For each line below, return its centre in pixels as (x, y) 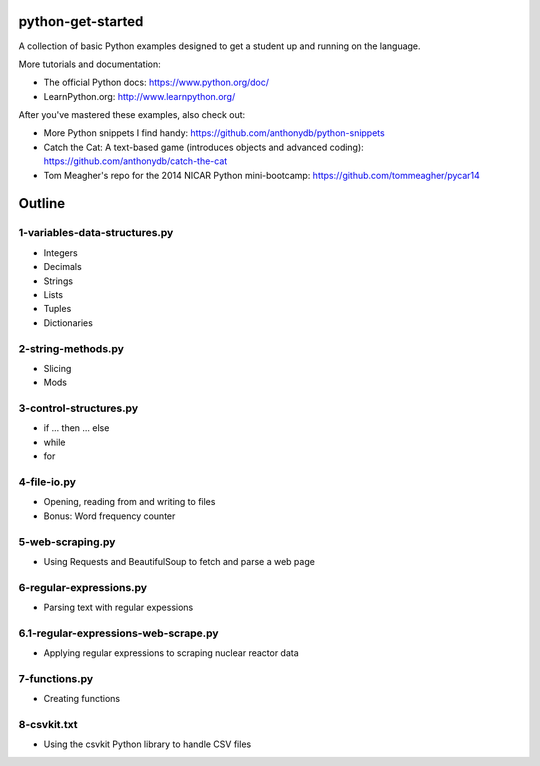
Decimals (62, 267)
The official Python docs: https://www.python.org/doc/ (156, 82)
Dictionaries (68, 322)
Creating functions (81, 699)
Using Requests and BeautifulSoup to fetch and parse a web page (179, 561)
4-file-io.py (47, 482)
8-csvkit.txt (48, 725)
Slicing (57, 368)
